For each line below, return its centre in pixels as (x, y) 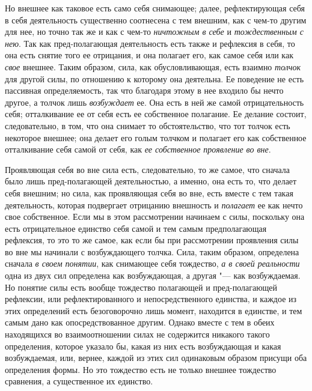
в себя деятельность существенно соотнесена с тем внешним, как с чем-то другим (156, 20)
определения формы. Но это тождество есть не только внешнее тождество (141, 369)
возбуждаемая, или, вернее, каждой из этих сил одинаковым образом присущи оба (156, 358)
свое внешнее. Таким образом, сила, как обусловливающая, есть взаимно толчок (153, 66)
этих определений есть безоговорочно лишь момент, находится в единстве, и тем (154, 310)
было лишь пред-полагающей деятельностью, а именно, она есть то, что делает (151, 181)
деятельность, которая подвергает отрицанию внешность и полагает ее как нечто (154, 205)
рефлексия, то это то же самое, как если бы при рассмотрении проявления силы (152, 240)
